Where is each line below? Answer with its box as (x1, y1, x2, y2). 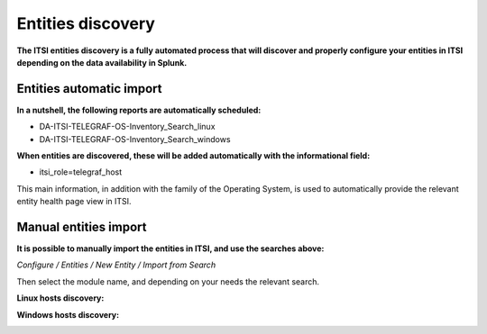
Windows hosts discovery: (16, 309, 120, 320)
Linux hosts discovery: (16, 293, 105, 303)
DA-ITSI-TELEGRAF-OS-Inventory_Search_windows (39, 133, 231, 144)
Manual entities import (16, 220, 147, 234)
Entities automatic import (16, 81, 162, 96)
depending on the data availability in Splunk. (16, 57, 188, 68)
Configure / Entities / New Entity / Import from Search (16, 259, 216, 270)
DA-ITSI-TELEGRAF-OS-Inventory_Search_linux (39, 122, 216, 132)
